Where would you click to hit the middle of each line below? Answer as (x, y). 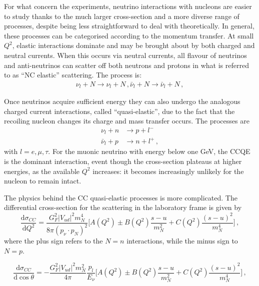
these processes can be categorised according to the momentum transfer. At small (129, 35)
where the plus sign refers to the (53, 241)
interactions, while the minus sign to (182, 241)
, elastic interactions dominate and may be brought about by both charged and (133, 45)
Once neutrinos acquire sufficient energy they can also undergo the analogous (122, 101)
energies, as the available (42, 171)
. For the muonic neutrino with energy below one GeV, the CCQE (149, 151)
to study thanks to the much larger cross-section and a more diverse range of (122, 16)
